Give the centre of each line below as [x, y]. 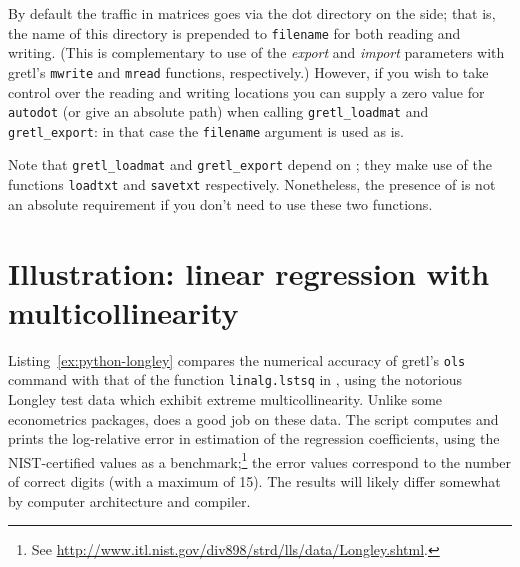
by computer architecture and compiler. [129, 500]
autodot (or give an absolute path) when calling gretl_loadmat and [218, 111]
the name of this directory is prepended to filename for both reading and [234, 32]
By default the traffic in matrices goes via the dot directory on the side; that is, [252, 13]
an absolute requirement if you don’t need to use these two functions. [220, 203]
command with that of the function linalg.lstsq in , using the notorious [235, 379]
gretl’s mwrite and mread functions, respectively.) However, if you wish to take [248, 71]
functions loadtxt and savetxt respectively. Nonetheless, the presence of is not [252, 184]
